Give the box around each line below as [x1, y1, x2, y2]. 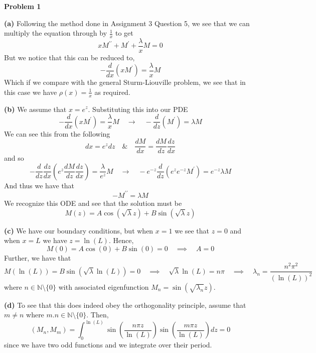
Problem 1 [4, 1, 41, 11]
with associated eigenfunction [58, 281, 149, 292]
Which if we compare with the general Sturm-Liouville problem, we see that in [4, 77, 246, 87]
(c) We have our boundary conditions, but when [4, 225, 153, 236]
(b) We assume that [4, 103, 67, 114]
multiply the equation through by [4, 28, 107, 38]
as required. [94, 86, 130, 97]
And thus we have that [4, 180, 75, 190]
